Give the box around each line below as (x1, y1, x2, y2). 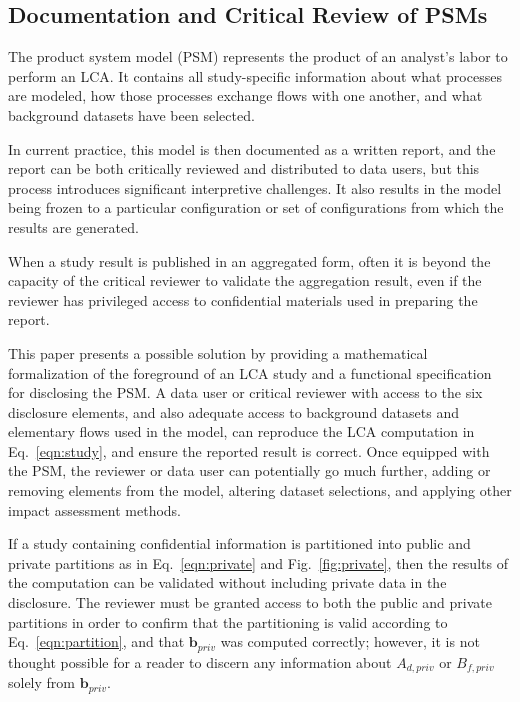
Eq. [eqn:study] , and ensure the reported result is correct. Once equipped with (8, 440, 490, 461)
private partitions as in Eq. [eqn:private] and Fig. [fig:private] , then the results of (8, 552, 508, 573)
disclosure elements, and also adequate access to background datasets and (8, 401, 459, 422)
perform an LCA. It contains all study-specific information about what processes (8, 65, 502, 86)
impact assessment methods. (8, 499, 182, 520)
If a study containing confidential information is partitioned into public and (8, 533, 471, 554)
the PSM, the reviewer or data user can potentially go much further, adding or (8, 460, 491, 481)
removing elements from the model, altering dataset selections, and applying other (8, 480, 512, 501)
